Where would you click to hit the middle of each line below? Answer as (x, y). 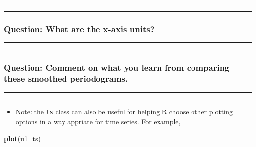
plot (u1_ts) (22, 138)
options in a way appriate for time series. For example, (98, 122)
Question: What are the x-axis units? (79, 28)
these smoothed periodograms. (66, 79)
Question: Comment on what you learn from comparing (117, 67)
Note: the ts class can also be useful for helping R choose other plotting (124, 112)
